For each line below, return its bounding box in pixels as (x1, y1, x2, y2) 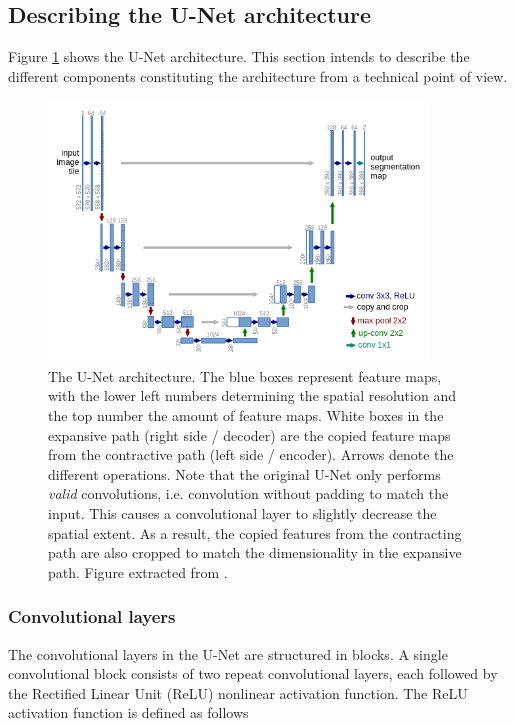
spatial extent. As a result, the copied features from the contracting (48, 522, 462, 543)
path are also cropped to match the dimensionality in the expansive (48, 542, 462, 563)
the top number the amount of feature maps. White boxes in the (48, 404, 444, 425)
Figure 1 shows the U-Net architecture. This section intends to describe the (8, 46, 470, 67)
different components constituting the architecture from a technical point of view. (8, 65, 508, 86)
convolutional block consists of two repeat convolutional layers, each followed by (8, 663, 498, 684)
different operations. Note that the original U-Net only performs (48, 463, 441, 484)
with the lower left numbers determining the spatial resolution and (48, 385, 456, 406)
